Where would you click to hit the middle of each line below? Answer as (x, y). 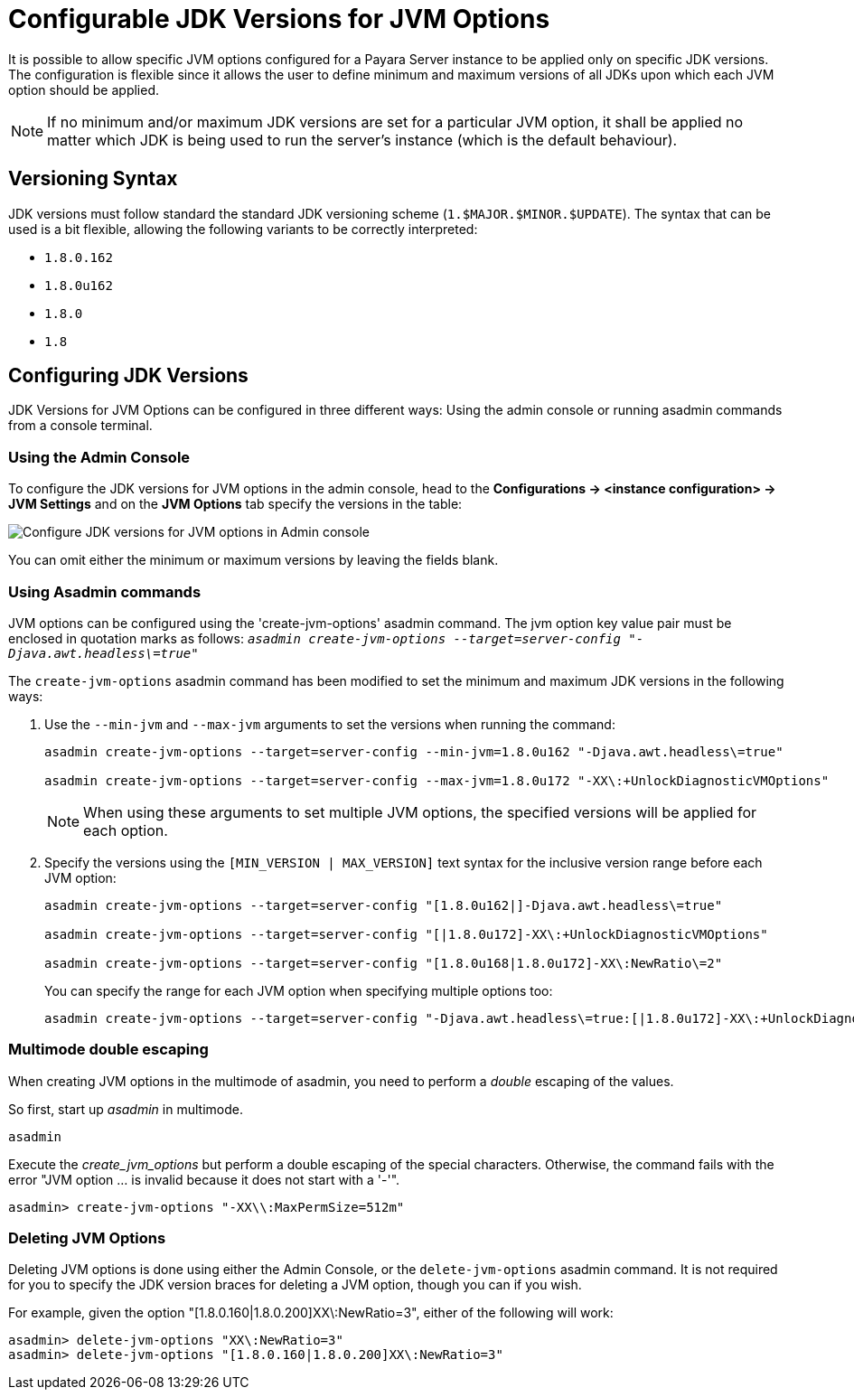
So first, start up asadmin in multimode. (126, 1109)
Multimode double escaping (108, 1050)
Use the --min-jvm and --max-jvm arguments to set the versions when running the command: (330, 724)
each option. (126, 830)
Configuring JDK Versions (128, 376)
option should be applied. (84, 89)
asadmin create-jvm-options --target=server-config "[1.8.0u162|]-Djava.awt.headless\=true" (384, 905)
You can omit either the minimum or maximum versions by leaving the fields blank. (253, 560)
